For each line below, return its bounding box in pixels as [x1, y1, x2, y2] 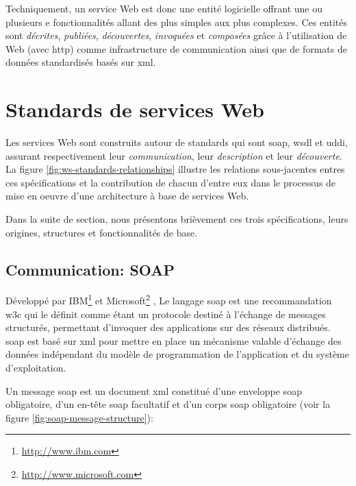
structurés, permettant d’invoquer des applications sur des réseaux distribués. [5, 320, 331, 335]
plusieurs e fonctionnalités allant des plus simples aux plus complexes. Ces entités [5, 14, 348, 29]
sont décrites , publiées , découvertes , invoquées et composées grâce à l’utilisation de [5, 28, 347, 42]
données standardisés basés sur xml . [5, 55, 156, 69]
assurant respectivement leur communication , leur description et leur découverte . [5, 148, 342, 162]
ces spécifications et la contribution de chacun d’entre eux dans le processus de [5, 175, 336, 189]
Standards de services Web [5, 95, 264, 123]
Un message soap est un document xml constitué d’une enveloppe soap [5, 383, 302, 398]
